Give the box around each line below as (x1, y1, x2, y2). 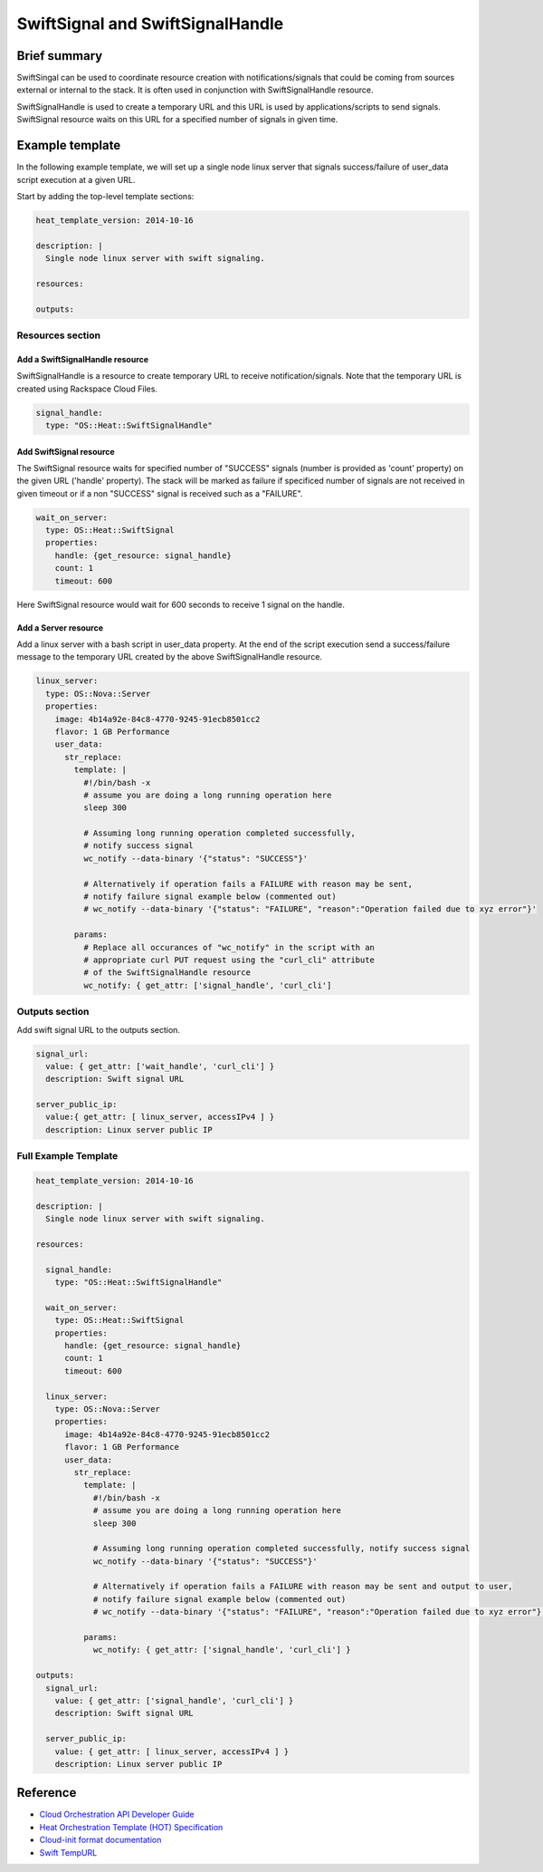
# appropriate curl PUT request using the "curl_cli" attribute (82, 955, 376, 965)
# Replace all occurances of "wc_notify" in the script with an (82, 942, 376, 952)
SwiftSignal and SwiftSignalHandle (16, 14, 284, 34)
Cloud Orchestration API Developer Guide (39, 1809, 195, 1820)
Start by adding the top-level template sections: (16, 190, 195, 201)
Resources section (16, 329, 101, 342)
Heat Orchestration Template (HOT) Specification (39, 1821, 224, 1832)
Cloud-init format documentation (39, 1835, 162, 1846)
